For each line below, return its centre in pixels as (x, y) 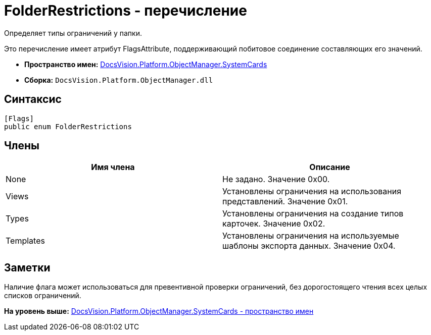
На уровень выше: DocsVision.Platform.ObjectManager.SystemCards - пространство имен (159, 311)
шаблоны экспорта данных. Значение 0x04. (309, 246)
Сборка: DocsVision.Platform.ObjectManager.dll (119, 80)
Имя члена (113, 167)
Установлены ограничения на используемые (311, 236)
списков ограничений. (43, 296)
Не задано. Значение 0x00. (276, 179)
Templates (25, 241)
